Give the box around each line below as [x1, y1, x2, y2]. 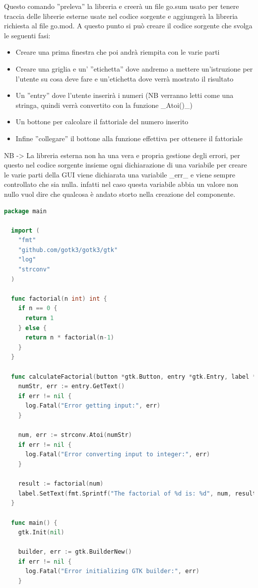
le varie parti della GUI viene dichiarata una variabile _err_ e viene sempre [4, 169, 235, 179]
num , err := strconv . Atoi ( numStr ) [18, 431, 132, 439]
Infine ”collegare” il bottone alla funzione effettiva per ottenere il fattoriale [15, 133, 243, 143]
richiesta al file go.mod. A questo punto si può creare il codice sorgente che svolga [4, 20, 253, 31]
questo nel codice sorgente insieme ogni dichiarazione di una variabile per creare [4, 160, 247, 170]
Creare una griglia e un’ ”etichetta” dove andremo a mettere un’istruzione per [15, 63, 253, 74]
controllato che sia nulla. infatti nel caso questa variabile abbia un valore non [4, 179, 239, 189]
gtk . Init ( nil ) [18, 529, 64, 536]
